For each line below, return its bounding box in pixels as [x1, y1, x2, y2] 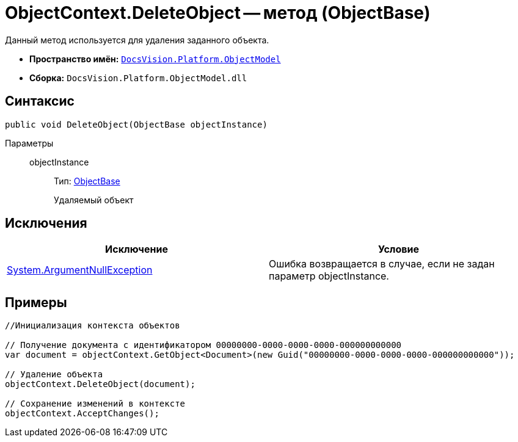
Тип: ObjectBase [54, 175, 120, 186]
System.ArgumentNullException [7, 264, 153, 277]
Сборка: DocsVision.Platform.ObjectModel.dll [29, 72, 247, 83]
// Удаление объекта [5, 369, 103, 380]
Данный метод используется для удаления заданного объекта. [5, 34, 269, 45]
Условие [378, 243, 419, 256]
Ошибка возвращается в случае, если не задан [269, 258, 495, 270]
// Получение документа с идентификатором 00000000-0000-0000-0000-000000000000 [5, 340, 402, 350]
